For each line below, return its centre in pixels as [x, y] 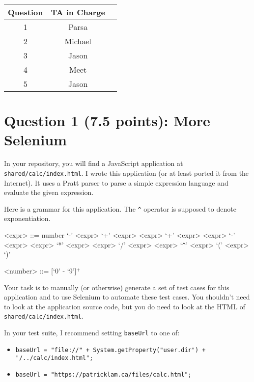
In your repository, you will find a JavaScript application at [94, 163]
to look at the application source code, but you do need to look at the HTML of [125, 306]
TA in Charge [78, 12]
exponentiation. [27, 218]
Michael [78, 41]
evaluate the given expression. [49, 192]
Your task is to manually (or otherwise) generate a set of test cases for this [117, 287]
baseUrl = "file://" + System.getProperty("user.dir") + [111, 350]
